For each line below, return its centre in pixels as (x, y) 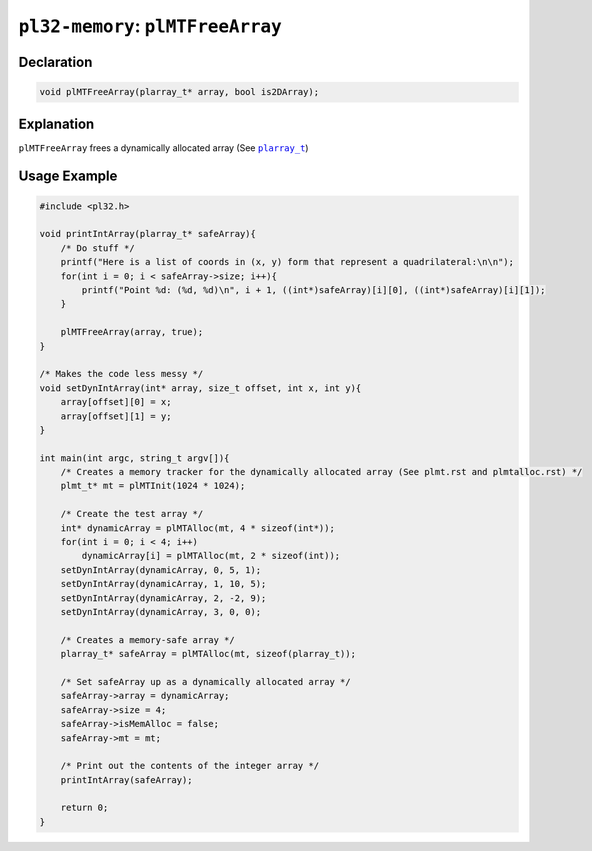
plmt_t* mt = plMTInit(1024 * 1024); (153, 486)
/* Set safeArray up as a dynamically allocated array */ (205, 681)
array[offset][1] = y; (116, 416)
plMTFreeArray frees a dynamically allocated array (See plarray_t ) (163, 147)
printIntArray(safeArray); (127, 779)
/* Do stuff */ (97, 248)
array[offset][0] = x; (116, 402)
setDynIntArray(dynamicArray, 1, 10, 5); (163, 584)
